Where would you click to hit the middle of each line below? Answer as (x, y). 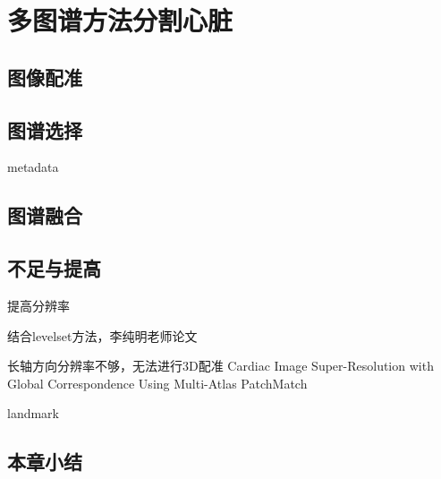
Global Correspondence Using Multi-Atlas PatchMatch (157, 383)
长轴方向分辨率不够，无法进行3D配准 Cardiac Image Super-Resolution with (220, 366)
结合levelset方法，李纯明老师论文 (102, 335)
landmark (34, 413)
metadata (33, 167)
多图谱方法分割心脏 (120, 20)
